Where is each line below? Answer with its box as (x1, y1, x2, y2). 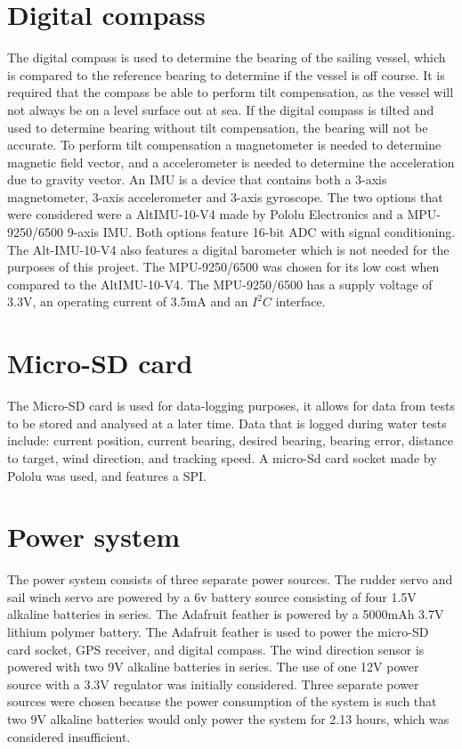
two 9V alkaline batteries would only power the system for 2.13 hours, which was (7, 710, 450, 728)
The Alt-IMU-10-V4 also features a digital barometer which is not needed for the (7, 240, 450, 258)
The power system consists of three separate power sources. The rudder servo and (7, 570, 453, 589)
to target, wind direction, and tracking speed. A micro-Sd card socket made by (7, 448, 437, 467)
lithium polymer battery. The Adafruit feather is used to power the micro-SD (7, 623, 429, 641)
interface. (275, 292, 326, 311)
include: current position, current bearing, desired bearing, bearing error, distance (7, 431, 453, 450)
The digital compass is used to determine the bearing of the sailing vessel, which (7, 48, 446, 67)
